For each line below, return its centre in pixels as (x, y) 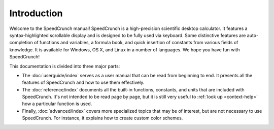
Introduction (36, 13)
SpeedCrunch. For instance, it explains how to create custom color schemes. (102, 118)
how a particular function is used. (57, 104)
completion (21, 43)
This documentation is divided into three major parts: (65, 66)
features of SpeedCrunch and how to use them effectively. (83, 83)
